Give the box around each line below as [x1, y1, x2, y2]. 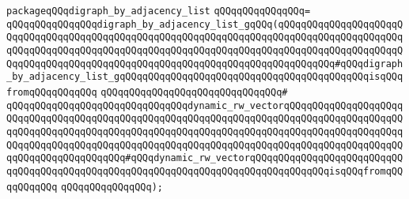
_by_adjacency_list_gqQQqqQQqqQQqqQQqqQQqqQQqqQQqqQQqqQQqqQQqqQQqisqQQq [6, 71, 403, 83]
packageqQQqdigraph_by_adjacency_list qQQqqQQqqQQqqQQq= [6, 6, 311, 17]
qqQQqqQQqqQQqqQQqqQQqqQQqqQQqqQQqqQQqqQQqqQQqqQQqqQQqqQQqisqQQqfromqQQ [6, 165, 403, 177]
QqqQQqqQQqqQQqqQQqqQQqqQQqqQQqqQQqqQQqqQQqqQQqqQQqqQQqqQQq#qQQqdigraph [6, 58, 403, 69]
